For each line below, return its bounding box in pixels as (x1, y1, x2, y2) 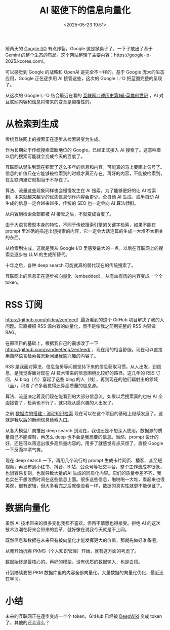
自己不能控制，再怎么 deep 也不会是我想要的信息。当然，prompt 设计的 (9, 434, 159, 440)
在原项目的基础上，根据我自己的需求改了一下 (5, 340, 99, 346)
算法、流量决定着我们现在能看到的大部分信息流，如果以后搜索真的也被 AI (5, 393, 157, 399)
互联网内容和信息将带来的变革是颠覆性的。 (5, 98, 94, 104)
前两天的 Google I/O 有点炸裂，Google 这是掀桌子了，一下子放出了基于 (5, 45, 153, 51)
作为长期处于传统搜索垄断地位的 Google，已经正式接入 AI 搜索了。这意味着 (5, 146, 161, 153)
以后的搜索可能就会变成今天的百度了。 (5, 153, 85, 159)
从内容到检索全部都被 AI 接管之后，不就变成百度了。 (5, 211, 114, 217)
